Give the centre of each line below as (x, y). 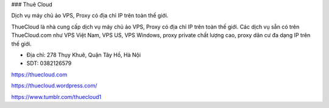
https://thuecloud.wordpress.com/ (54, 86)
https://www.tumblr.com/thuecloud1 (56, 96)
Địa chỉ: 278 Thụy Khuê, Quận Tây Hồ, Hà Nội (84, 55)
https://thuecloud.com (39, 74)
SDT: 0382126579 (49, 63)
